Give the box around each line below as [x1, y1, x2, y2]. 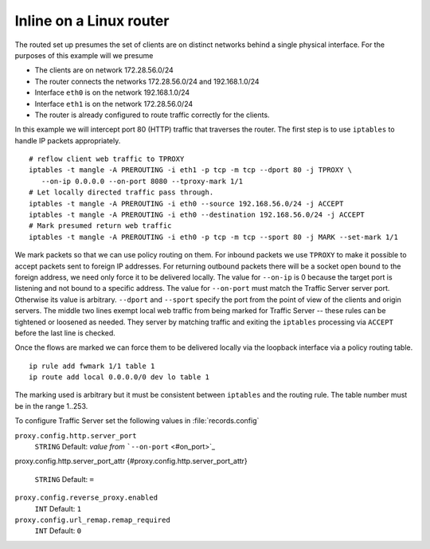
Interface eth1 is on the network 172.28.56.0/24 [34, 99, 193, 108]
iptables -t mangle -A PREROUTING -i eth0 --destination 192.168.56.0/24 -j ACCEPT [29, 210, 365, 219]
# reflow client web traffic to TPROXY [29, 155, 185, 163]
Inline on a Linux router [14, 12, 170, 29]
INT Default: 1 [34, 504, 82, 513]
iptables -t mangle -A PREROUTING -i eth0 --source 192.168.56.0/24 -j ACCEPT [29, 199, 344, 208]
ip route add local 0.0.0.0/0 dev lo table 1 [29, 373, 210, 382]
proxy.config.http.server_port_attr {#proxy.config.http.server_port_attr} [14, 457, 248, 466]
